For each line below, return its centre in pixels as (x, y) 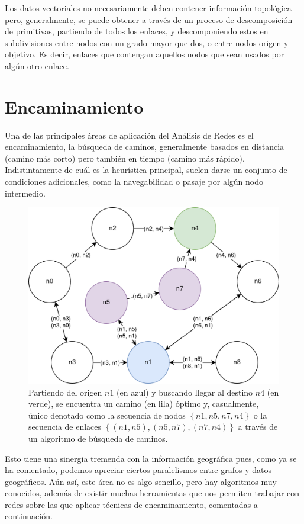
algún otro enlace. (37, 65)
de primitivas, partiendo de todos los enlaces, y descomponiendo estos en (137, 31)
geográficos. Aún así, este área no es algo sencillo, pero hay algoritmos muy (141, 481)
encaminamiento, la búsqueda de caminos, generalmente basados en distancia (145, 147)
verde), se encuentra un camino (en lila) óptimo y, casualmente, (144, 404)
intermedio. (25, 193)
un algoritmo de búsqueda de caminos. (98, 438)
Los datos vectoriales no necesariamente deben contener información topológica (148, 8)
